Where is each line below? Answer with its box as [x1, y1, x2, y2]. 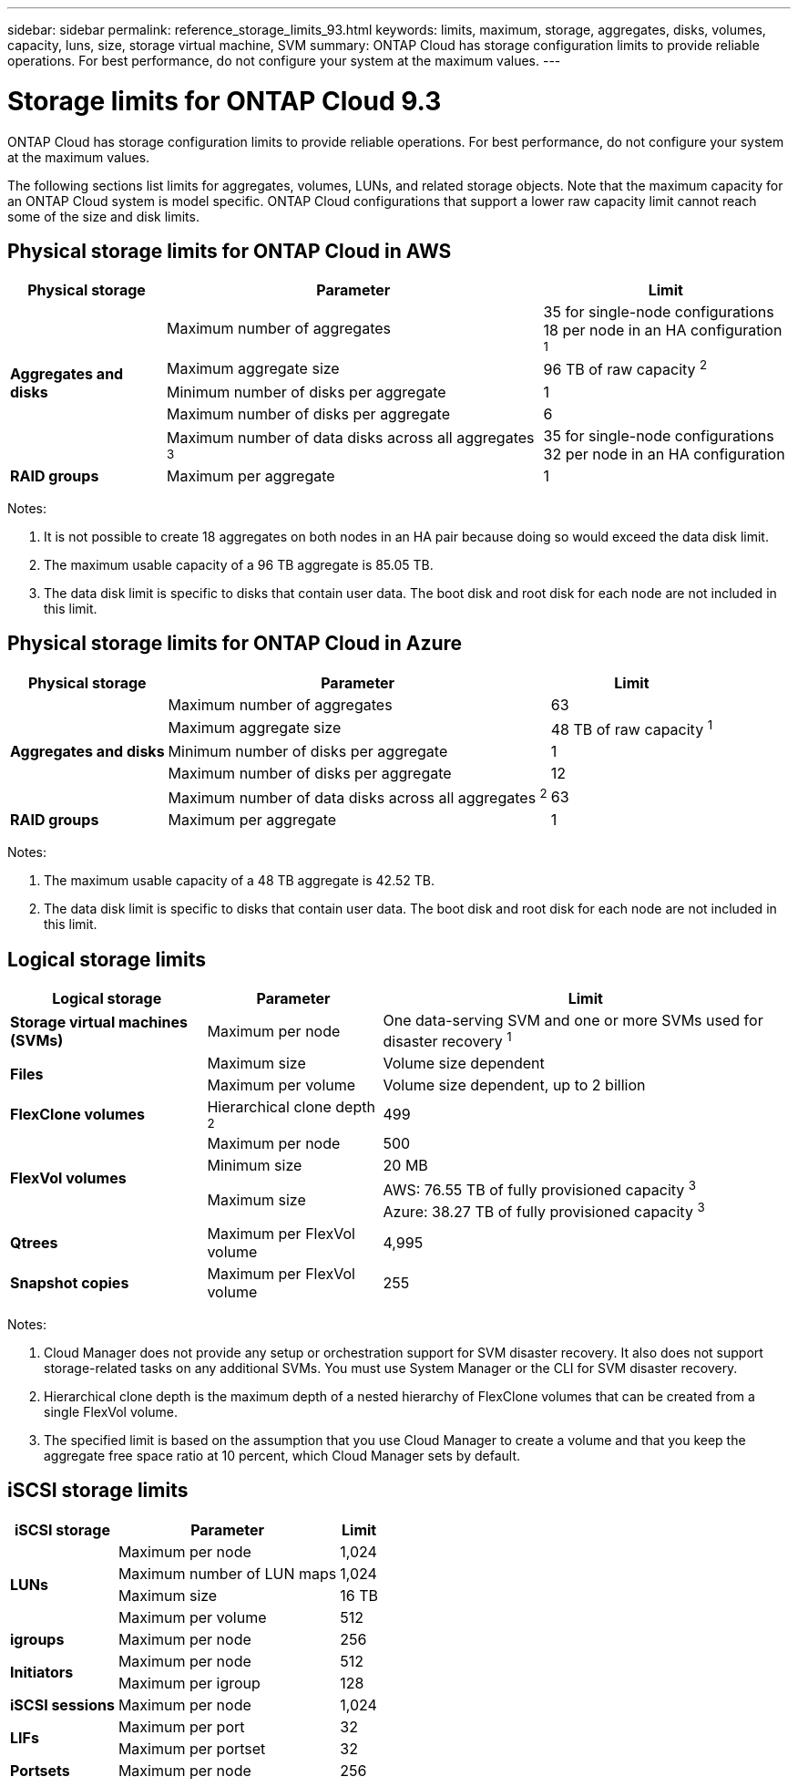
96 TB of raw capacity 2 [543, 357, 708, 379]
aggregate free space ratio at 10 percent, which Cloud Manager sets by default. [44, 1448, 521, 1463]
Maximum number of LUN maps [118, 1564, 337, 1583]
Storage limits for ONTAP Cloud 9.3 [7, 85, 442, 117]
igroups [10, 1629, 65, 1648]
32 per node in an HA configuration [543, 444, 785, 463]
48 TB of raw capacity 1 [550, 717, 713, 739]
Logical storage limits [7, 947, 206, 971]
